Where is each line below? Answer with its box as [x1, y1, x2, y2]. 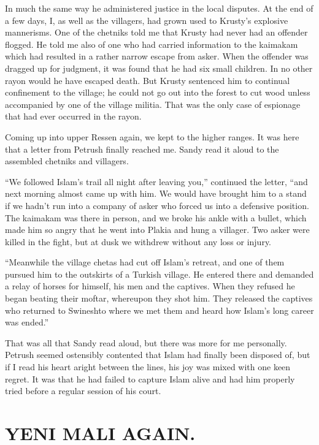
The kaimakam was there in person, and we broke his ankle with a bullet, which [5, 211, 307, 224]
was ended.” [5, 316, 49, 329]
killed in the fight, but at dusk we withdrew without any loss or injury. [5, 235, 272, 248]
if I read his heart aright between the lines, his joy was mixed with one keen [5, 360, 291, 373]
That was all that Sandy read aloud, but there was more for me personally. [5, 336, 287, 349]
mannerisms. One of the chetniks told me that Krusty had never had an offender [5, 26, 308, 39]
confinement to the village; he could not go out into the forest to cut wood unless [5, 86, 310, 99]
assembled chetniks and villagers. [5, 154, 129, 167]
